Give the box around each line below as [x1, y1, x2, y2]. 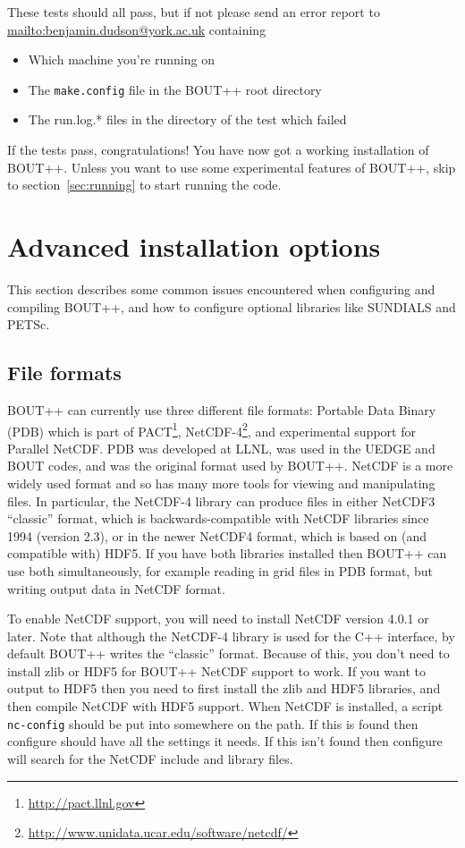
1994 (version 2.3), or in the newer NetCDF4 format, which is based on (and [7, 526, 427, 545]
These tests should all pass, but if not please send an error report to [7, 3, 380, 21]
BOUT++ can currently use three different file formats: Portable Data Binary [7, 400, 436, 419]
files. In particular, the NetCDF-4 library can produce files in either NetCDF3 [7, 491, 435, 510]
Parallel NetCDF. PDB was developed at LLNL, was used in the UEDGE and [7, 438, 435, 457]
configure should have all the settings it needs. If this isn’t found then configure [7, 732, 443, 750]
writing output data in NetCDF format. [7, 579, 225, 598]
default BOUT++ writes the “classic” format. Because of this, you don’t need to [7, 644, 450, 663]
